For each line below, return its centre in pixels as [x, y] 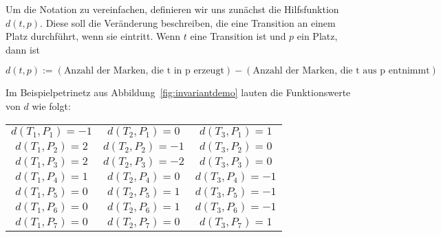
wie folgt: [51, 105]
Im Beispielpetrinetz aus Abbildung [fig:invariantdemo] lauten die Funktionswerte [178, 92]
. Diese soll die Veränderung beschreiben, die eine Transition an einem [188, 22]
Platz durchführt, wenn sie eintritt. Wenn [93, 36]
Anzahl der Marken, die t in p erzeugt [144, 71]
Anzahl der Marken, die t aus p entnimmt [341, 71]
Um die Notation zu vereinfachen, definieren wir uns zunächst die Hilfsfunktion [172, 9]
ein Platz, [317, 36]
